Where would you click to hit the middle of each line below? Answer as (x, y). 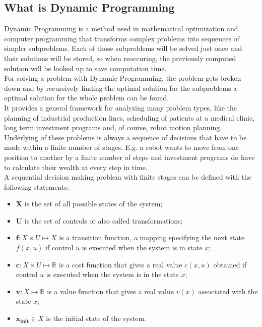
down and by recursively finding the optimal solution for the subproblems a (121, 88)
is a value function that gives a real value (110, 291)
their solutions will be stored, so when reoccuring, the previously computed (120, 58)
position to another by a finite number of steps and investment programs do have (129, 157)
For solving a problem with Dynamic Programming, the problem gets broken (123, 78)
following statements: (37, 186)
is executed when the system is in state (142, 248)
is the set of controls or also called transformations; (104, 220)
